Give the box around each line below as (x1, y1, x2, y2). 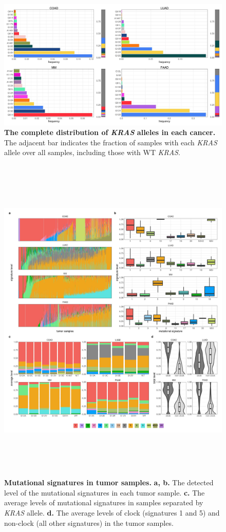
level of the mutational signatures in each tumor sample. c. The (4, 487, 205, 498)
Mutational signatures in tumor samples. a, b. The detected (4, 477, 214, 488)
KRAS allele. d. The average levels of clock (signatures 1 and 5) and (4, 507, 220, 518)
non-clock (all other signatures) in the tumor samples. (4, 517, 174, 528)
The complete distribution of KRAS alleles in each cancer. (4, 127, 216, 138)
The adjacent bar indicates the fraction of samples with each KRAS (4, 137, 217, 147)
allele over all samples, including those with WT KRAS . (4, 147, 180, 158)
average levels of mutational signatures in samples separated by (4, 497, 203, 508)
